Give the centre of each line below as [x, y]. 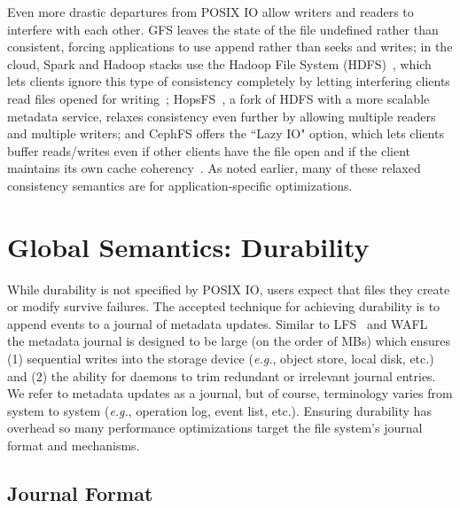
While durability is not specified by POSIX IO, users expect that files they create [229, 289]
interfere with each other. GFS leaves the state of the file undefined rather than [223, 29]
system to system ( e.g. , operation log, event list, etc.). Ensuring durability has [219, 410]
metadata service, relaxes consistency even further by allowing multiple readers [222, 116]
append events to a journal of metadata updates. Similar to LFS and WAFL [218, 323]
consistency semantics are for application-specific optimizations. [180, 185]
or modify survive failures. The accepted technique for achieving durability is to [224, 306]
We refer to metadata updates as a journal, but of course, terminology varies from [230, 393]
